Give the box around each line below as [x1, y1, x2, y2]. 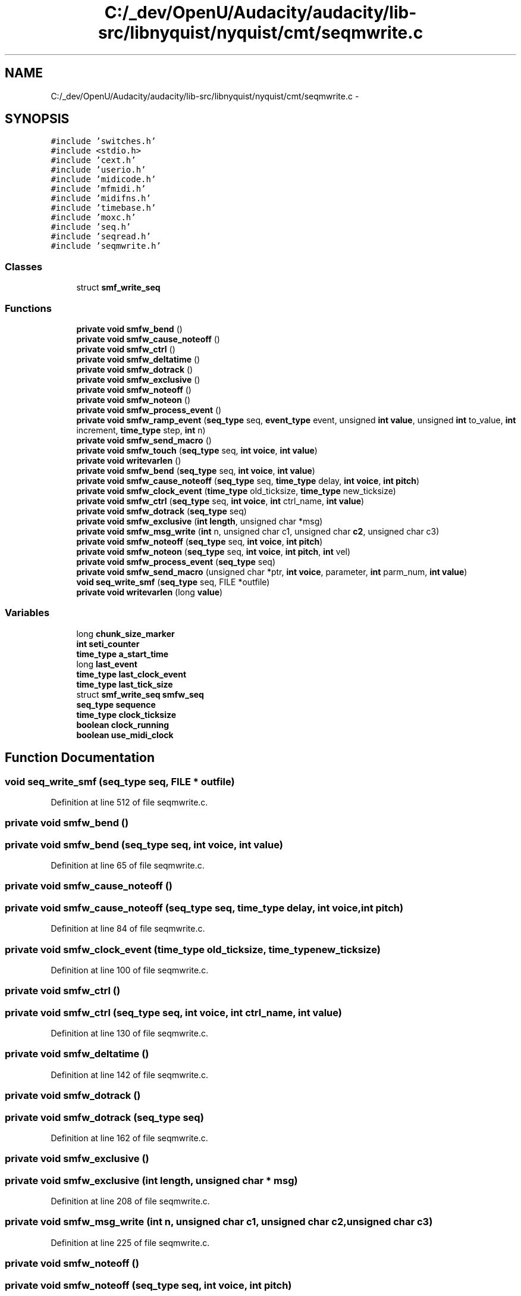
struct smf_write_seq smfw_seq [76, 689, 204, 699]
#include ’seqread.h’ [51, 232, 151, 242]
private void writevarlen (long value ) [76, 586, 223, 597]
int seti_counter [76, 638, 140, 649]
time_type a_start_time [76, 648, 169, 659]
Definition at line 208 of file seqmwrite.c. [51, 1196, 210, 1207]
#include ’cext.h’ [51, 155, 136, 165]
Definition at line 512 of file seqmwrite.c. [51, 797, 208, 807]
